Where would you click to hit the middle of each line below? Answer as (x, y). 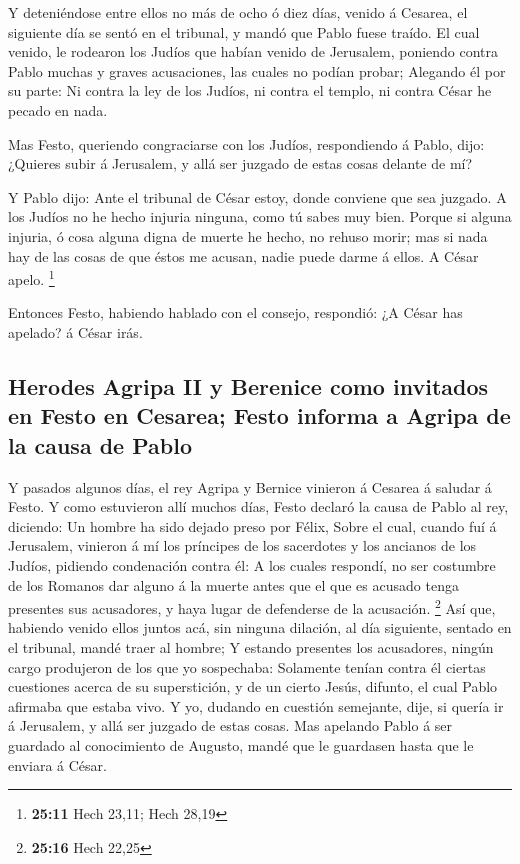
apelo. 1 (31, 277)
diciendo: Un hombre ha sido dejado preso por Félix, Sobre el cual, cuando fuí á (252, 525)
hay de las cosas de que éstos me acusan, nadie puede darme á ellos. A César (243, 255)
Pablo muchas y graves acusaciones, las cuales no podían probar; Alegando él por (257, 70)
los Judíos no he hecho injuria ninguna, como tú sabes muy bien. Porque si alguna (260, 216)
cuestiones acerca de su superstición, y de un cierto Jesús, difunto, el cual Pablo (253, 686)
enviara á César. (57, 764)
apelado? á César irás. (75, 331)
